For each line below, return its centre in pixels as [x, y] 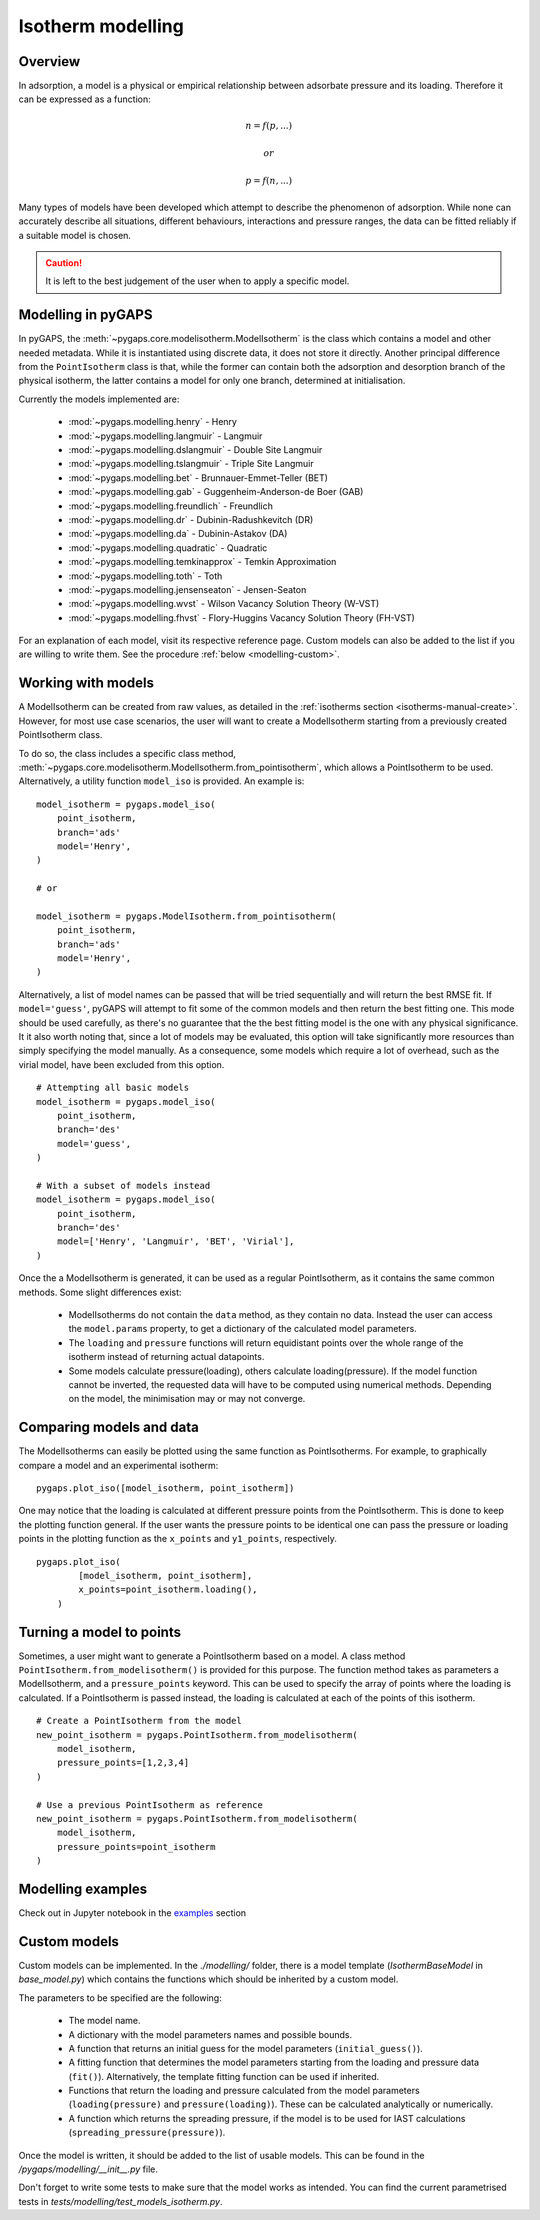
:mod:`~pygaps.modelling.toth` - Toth [145, 576]
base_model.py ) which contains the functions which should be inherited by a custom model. [208, 1979]
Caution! [64, 262]
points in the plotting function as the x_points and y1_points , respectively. [177, 1539]
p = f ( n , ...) [269, 181]
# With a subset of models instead [123, 1185]
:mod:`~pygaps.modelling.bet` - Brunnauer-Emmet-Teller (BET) [198, 477]
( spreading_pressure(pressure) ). [147, 2132]
